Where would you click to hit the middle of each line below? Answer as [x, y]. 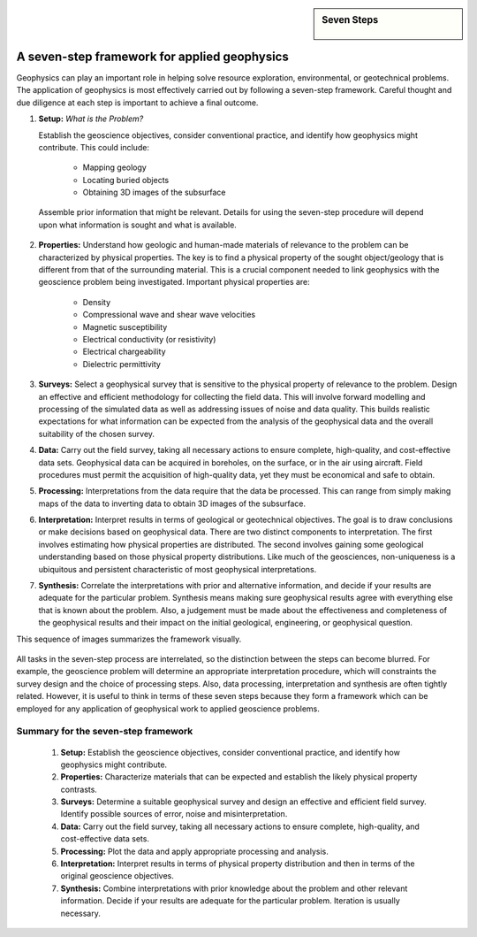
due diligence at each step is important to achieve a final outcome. [137, 103]
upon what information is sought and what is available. [138, 225]
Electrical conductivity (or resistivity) [149, 339]
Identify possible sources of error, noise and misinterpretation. [174, 814]
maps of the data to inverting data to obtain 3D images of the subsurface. [172, 503]
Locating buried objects [126, 180]
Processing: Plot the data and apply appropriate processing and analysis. [194, 851]
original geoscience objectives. [117, 876]
